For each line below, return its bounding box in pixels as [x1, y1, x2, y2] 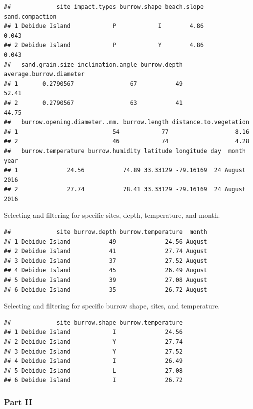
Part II [4, 395, 32, 408]
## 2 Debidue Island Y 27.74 [4, 338, 183, 345]
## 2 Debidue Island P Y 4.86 [4, 42, 204, 49]
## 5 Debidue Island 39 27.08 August [4, 277, 207, 284]
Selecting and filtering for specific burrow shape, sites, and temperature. [4, 301, 220, 311]
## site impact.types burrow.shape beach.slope [4, 3, 204, 10]
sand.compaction [4, 13, 57, 20]
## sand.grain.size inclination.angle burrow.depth [4, 61, 183, 68]
